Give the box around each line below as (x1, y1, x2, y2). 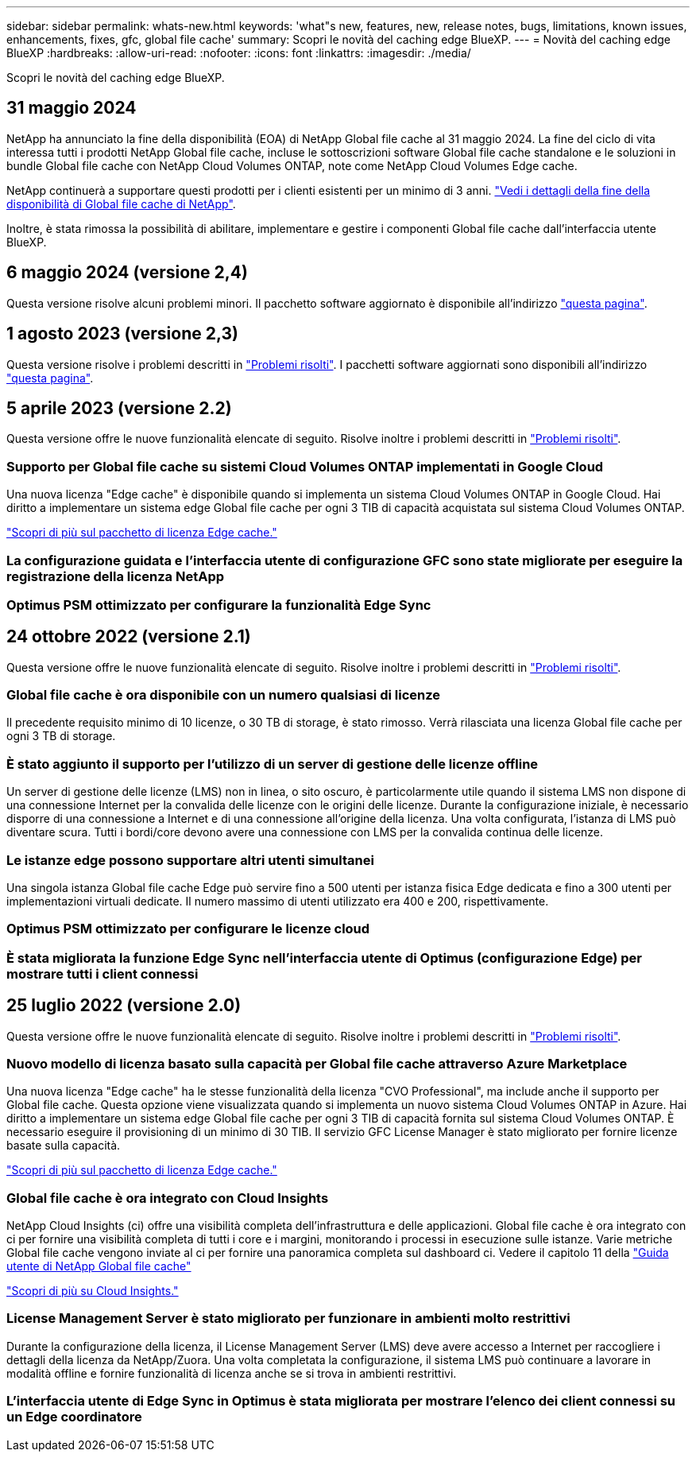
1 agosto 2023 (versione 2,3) (6, 324, 238, 344)
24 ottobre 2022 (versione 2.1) (6, 626, 251, 647)
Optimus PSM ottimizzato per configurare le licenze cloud (6, 921, 370, 937)
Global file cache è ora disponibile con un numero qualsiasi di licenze (6, 687, 440, 704)
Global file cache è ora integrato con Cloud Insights (6, 1189, 329, 1206)
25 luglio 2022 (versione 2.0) (6, 995, 242, 1016)
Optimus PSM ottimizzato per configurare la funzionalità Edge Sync (6, 596, 431, 613)
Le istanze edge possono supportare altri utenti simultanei (6, 851, 374, 868)
